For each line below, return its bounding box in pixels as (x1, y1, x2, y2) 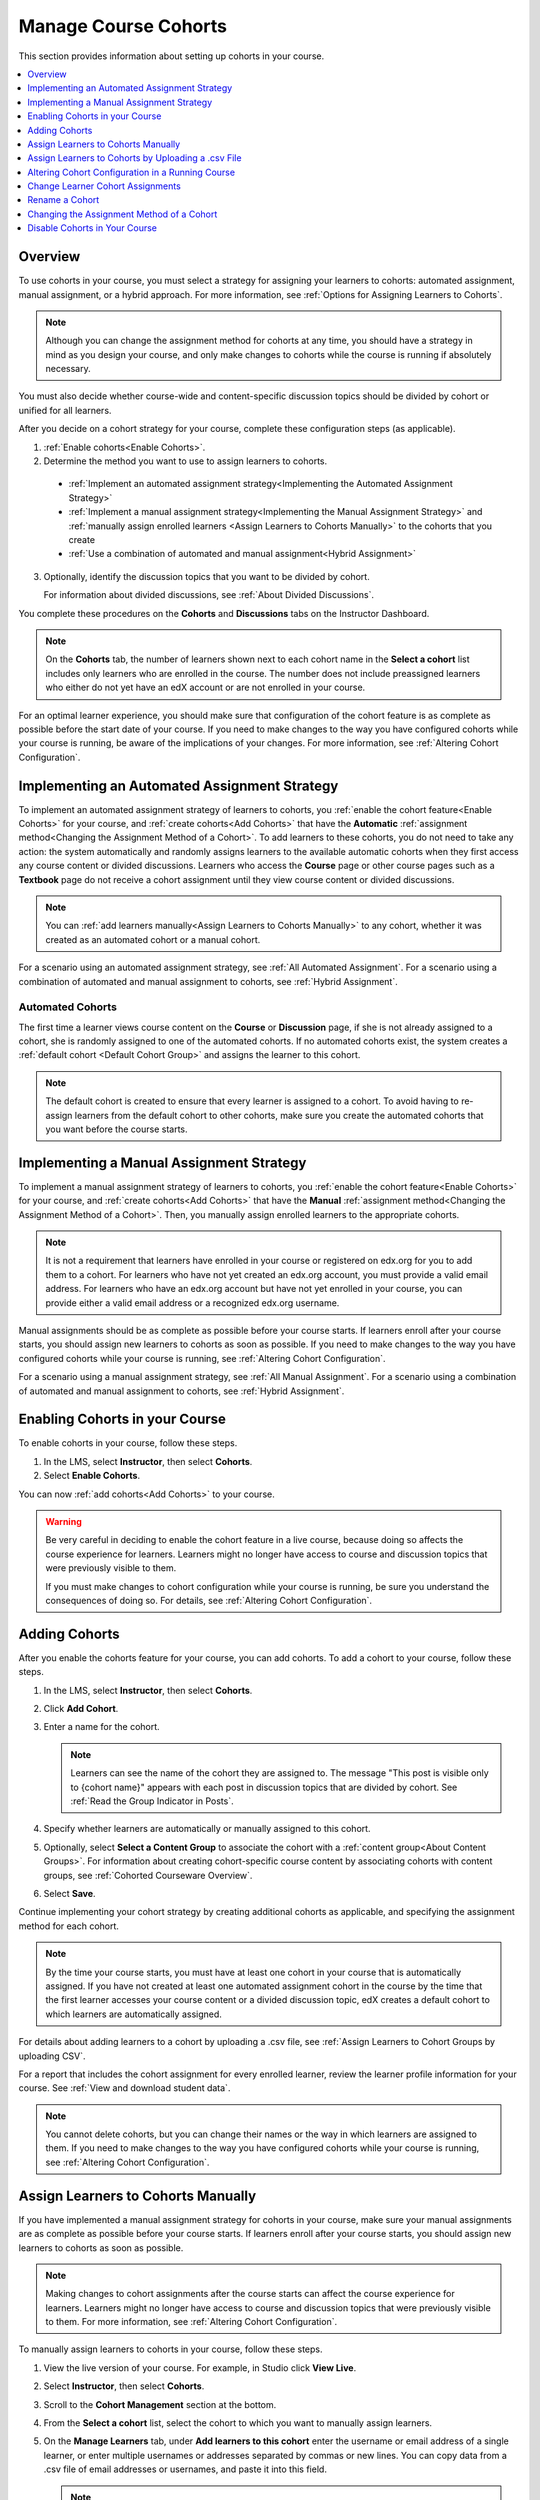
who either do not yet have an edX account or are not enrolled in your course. (45, 681, 366, 694)
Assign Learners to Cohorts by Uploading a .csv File (27, 152, 242, 164)
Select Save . (43, 1887, 96, 1899)
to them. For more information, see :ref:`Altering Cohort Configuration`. (45, 2316, 338, 2328)
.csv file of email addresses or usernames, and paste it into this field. (43, 2463, 327, 2475)
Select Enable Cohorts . (43, 1470, 140, 1482)
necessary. (45, 363, 92, 375)
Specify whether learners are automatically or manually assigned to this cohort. (43, 1823, 371, 1835)
